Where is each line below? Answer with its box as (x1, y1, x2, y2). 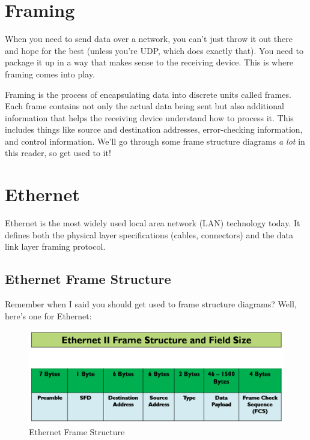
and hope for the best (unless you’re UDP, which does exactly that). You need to (5, 44, 304, 56)
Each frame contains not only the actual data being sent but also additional (5, 100, 284, 112)
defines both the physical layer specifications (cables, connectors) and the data (5, 228, 294, 241)
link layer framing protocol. (5, 240, 106, 253)
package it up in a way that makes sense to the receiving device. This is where (5, 56, 293, 68)
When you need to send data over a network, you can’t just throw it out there (5, 32, 293, 45)
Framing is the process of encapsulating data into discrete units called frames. (5, 88, 291, 100)
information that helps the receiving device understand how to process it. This (5, 111, 294, 124)
